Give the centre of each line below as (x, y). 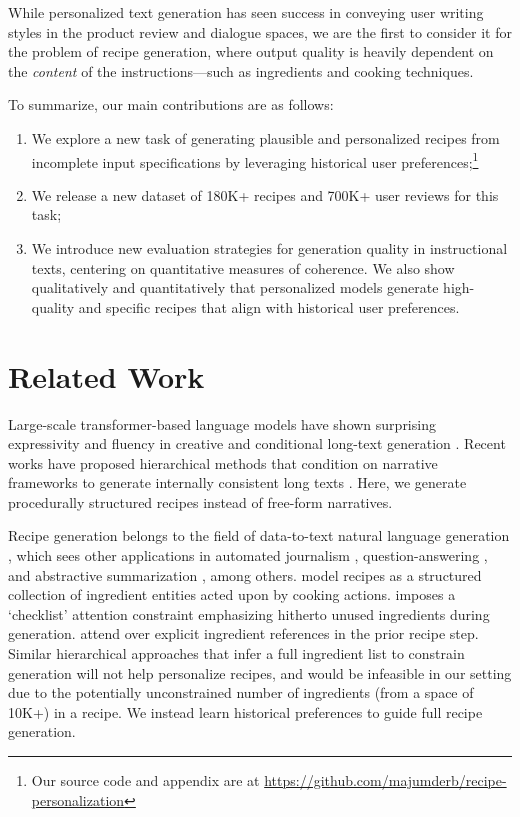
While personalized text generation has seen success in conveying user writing (246, 12)
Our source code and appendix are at (145, 780)
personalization (78, 799)
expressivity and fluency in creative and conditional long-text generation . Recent (257, 443)
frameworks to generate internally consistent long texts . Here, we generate (237, 482)
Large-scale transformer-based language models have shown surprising (222, 423)
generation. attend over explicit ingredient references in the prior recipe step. (243, 633)
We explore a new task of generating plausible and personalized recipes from (265, 137)
